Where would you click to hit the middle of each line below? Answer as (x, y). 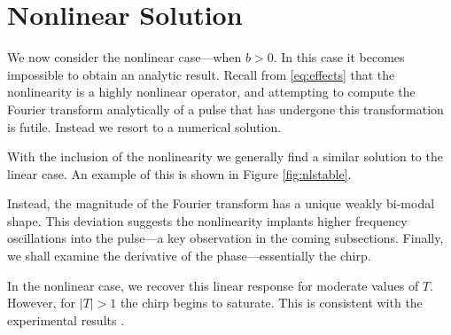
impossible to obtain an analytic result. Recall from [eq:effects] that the (201, 74)
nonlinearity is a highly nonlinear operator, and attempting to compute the (211, 92)
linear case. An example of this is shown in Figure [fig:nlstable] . (179, 173)
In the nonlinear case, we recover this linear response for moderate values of (213, 285)
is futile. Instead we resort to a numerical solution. (144, 126)
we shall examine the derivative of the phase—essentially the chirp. (189, 256)
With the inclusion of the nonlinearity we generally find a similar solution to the (225, 156)
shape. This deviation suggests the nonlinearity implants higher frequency (207, 220)
